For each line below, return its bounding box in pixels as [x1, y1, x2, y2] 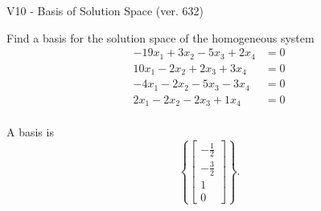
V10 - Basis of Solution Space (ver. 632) [6, 2, 204, 18]
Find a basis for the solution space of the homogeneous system [6, 29, 315, 46]
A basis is [6, 124, 54, 140]
